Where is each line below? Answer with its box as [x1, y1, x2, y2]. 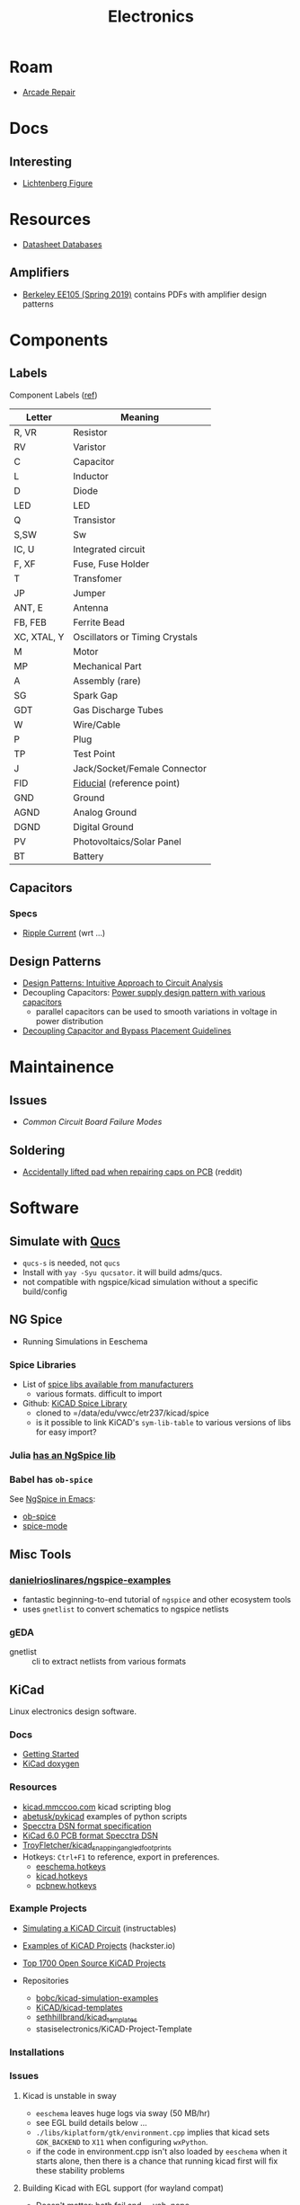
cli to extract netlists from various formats [31, 1656, 187, 1667]
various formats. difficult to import [35, 1388, 163, 1399]
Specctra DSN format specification [22, 1820, 152, 1831]
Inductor [73, 469, 110, 482]
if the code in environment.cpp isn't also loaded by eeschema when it [35, 2146, 287, 2156]
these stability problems [35, 2165, 126, 2175]
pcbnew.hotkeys [35, 1879, 97, 1890]
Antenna [73, 601, 110, 613]
